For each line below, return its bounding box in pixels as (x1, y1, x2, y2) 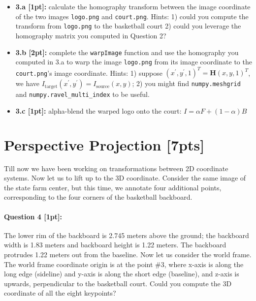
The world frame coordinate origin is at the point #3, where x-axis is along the (4, 259, 244, 269)
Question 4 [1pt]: (4, 211, 62, 221)
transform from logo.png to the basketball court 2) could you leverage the (15, 21, 241, 31)
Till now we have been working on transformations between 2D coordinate (4, 163, 228, 173)
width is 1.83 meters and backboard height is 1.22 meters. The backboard (4, 240, 226, 250)
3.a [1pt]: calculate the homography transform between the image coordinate (15, 1, 251, 11)
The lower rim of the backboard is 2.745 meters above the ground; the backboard (4, 230, 249, 240)
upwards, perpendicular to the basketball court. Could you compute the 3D (4, 278, 232, 288)
